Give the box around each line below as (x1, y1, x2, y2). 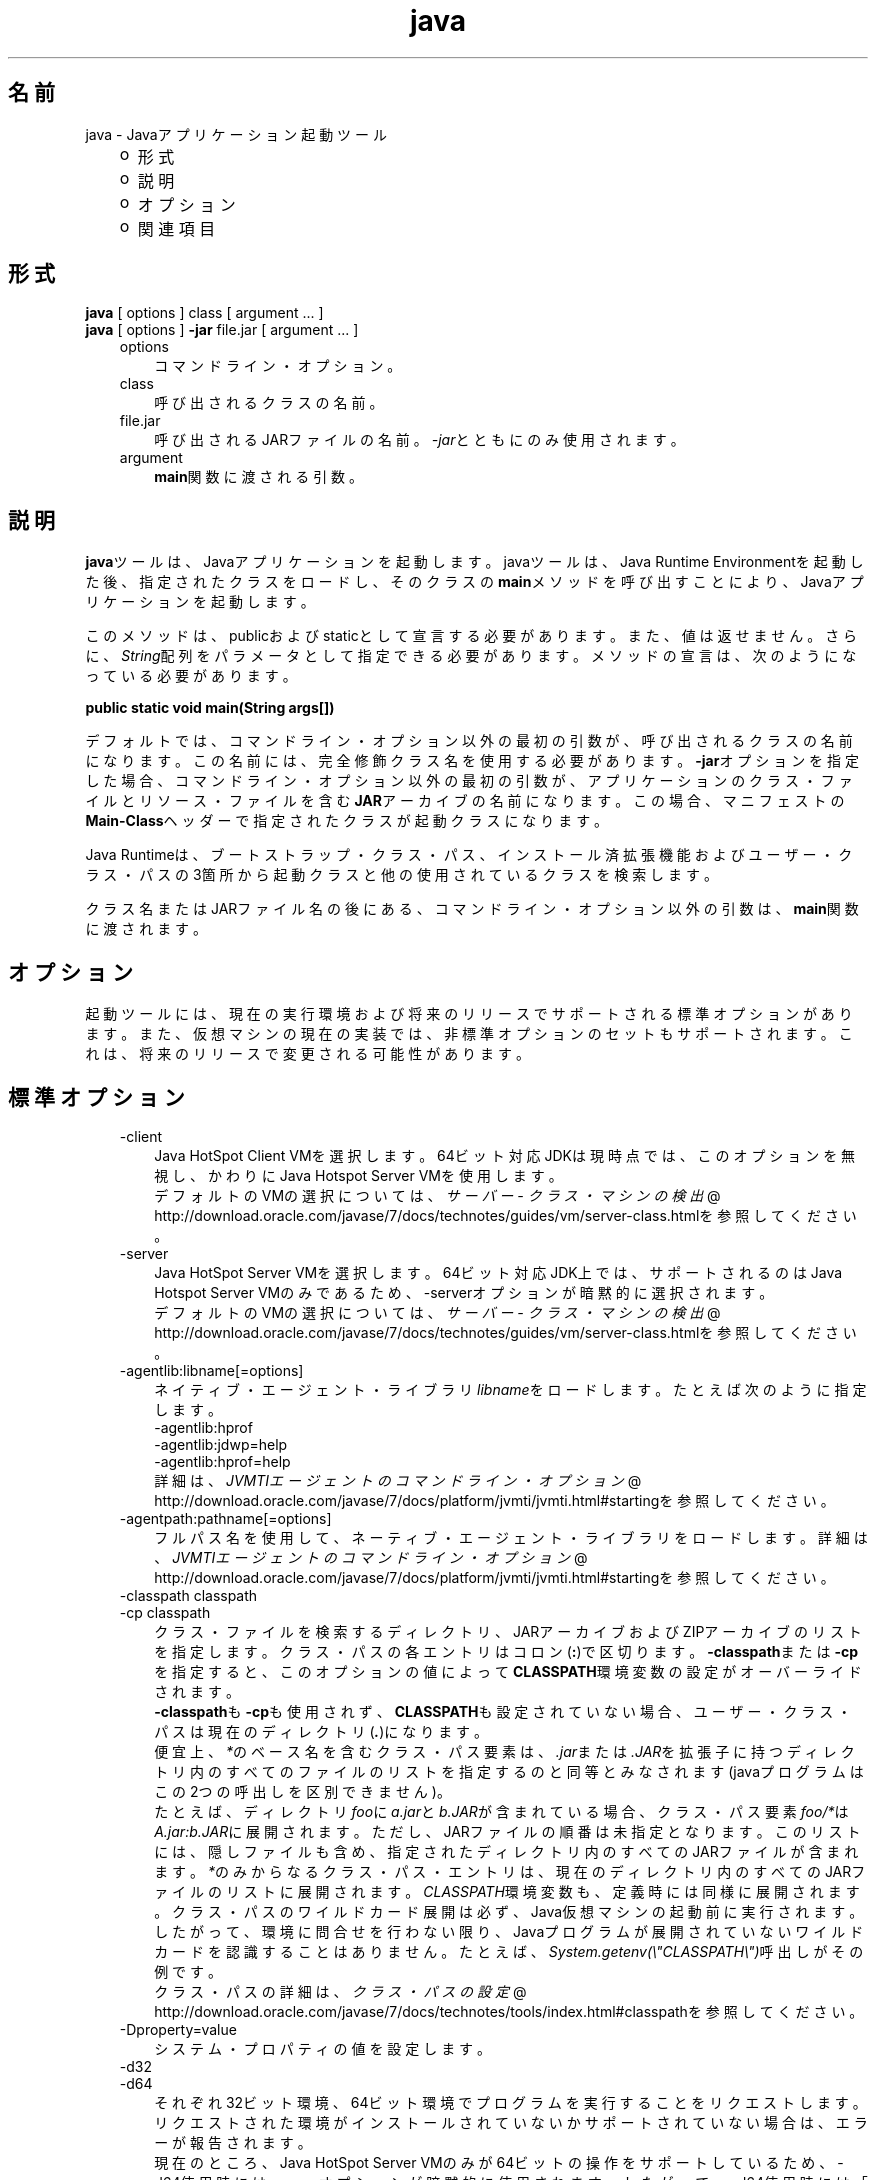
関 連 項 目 (137, 218, 216, 239)
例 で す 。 (154, 1962, 222, 1980)
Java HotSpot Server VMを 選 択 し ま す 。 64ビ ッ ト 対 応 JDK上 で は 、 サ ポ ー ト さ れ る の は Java (154, 1263, 843, 1281)
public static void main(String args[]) (85, 699, 335, 717)
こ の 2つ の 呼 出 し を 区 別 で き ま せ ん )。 (154, 1782, 451, 1800)
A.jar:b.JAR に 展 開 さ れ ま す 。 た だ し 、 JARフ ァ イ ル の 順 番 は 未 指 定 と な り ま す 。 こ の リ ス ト (154, 1822, 861, 1840)
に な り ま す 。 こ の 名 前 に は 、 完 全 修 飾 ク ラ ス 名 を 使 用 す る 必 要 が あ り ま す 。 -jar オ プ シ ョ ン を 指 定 (85, 752, 859, 770)
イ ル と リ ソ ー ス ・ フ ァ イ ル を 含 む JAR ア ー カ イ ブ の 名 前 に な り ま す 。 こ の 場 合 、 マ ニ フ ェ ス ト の (85, 792, 845, 810)
